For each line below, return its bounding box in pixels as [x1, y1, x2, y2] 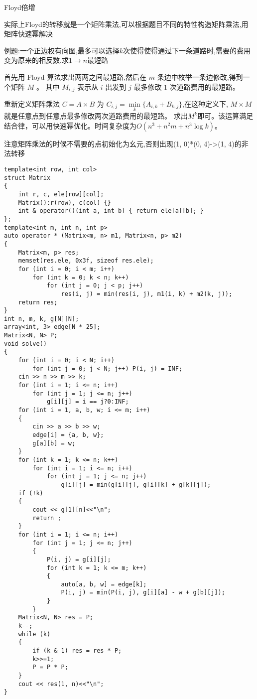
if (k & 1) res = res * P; [32, 647, 122, 655]
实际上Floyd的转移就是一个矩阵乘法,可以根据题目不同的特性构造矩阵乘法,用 [4, 18, 249, 29]
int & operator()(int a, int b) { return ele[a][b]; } [18, 207, 204, 215]
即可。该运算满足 [197, 111, 254, 121]
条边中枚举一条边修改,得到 [157, 71, 243, 82]
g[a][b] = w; [32, 439, 76, 447]
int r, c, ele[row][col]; [18, 190, 104, 198]
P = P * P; [32, 664, 68, 671]
